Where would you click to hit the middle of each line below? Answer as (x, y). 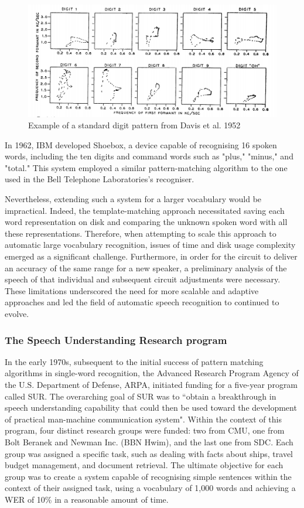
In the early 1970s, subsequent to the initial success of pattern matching (134, 361)
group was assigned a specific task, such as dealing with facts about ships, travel (149, 453)
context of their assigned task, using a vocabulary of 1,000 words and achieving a (150, 488)
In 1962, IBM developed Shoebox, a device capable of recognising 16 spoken (141, 144)
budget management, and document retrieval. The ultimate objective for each (144, 465)
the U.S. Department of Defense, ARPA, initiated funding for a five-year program (151, 385)
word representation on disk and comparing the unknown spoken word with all (146, 222)
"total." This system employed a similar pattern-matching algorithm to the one (146, 167)
